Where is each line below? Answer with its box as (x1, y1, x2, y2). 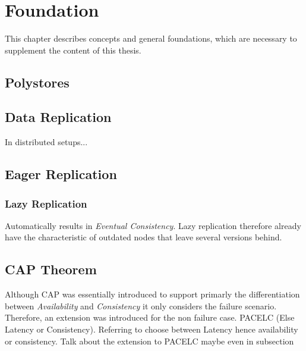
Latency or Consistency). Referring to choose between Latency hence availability (5, 323, 298, 336)
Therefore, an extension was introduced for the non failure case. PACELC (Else (5, 311, 295, 324)
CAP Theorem (5, 260, 97, 278)
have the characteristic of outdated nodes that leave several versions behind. (5, 231, 282, 243)
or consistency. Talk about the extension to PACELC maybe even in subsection (5, 334, 294, 347)
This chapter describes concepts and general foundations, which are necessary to (5, 32, 297, 45)
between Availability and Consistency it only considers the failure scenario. (5, 299, 277, 312)
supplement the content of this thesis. (5, 43, 141, 56)
